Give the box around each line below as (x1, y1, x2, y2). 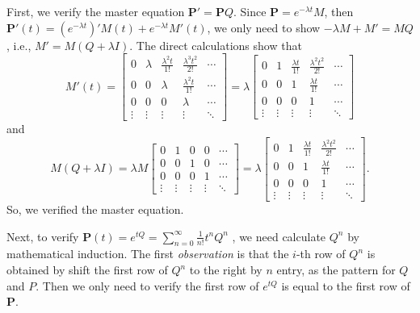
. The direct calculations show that (129, 36, 302, 53)
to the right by (189, 261, 262, 278)
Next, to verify (6, 227, 79, 244)
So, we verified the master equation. (6, 201, 184, 218)
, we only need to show (207, 19, 321, 35)
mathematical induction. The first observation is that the (6, 245, 289, 262)
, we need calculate (232, 227, 326, 244)
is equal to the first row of (281, 277, 410, 294)
